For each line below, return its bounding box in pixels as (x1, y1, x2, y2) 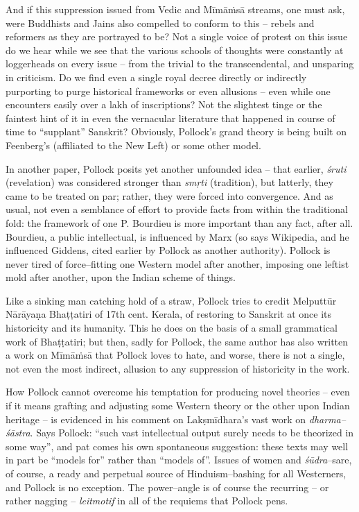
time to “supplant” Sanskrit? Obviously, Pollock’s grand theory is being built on (6, 124, 347, 139)
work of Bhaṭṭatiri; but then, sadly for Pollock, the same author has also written (6, 334, 349, 348)
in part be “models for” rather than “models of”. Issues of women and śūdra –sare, (6, 452, 352, 467)
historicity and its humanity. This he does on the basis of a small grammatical (6, 321, 338, 335)
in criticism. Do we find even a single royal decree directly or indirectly (6, 69, 307, 84)
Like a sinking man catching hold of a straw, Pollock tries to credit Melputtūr (6, 293, 337, 307)
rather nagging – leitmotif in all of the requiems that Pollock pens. (6, 493, 288, 508)
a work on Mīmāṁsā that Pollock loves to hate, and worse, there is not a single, (6, 348, 345, 362)
